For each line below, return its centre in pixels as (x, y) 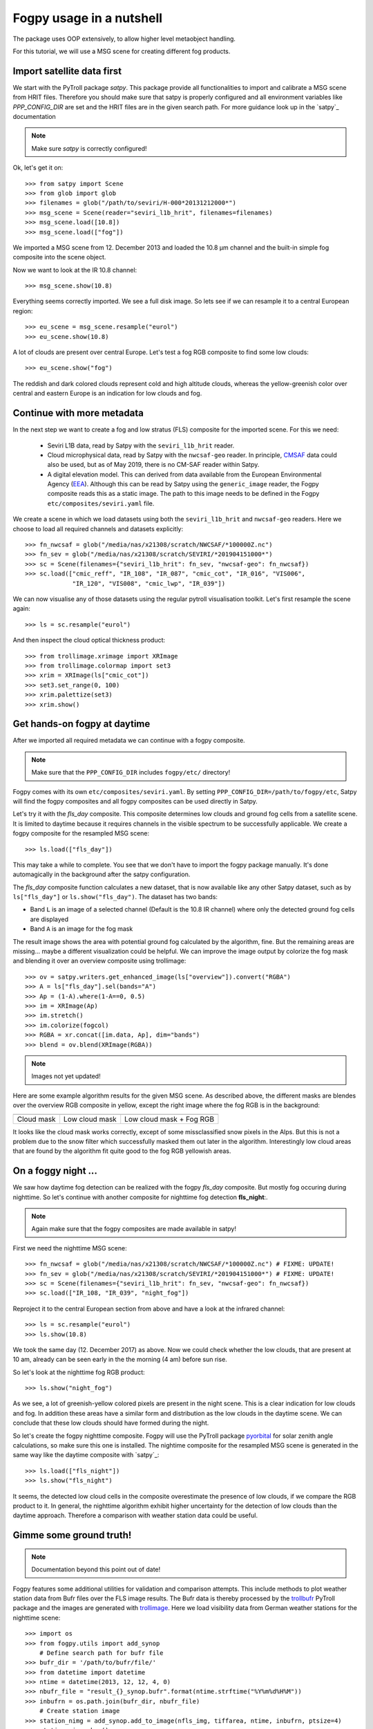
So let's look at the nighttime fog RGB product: (79, 1372)
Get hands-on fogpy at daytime (82, 724)
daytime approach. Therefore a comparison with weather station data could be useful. (135, 1515)
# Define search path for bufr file (101, 1653)
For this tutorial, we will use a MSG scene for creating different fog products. (122, 51)
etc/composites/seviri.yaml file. (101, 503)
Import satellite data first (67, 71)
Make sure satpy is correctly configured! (89, 148)
